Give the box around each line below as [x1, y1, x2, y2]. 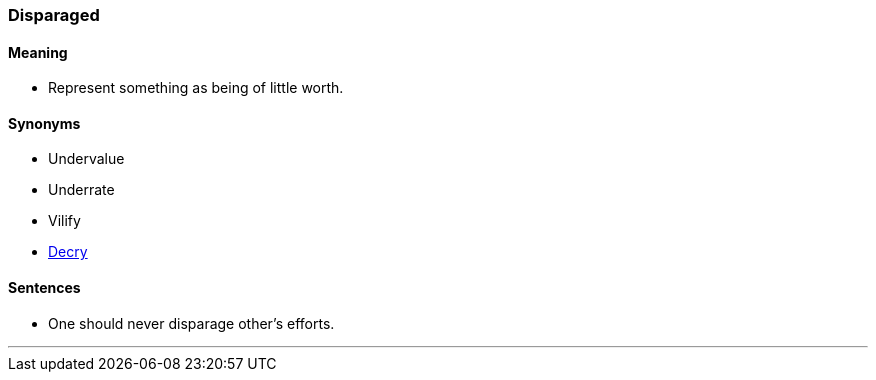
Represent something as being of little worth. [48, 79, 344, 97]
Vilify [48, 212, 81, 230]
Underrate [48, 181, 115, 199]
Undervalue [48, 150, 125, 168]
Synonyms [8, 114, 81, 132]
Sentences [8, 279, 81, 297]
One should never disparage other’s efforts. [48, 314, 335, 332]
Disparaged [8, 5, 100, 25]
